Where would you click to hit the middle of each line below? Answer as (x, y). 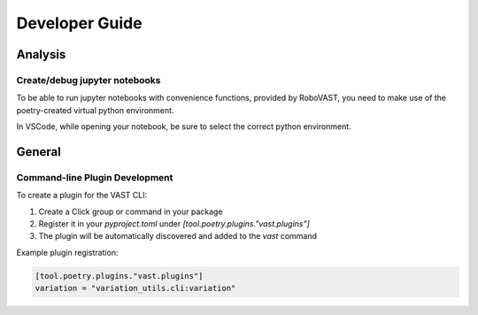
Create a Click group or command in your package (131, 211)
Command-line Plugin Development (95, 177)
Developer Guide (79, 23)
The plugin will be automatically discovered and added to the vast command (178, 236)
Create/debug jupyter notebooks (89, 80)
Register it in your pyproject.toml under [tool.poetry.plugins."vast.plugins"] (174, 224)
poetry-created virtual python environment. (95, 110)
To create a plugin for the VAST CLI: (82, 196)
